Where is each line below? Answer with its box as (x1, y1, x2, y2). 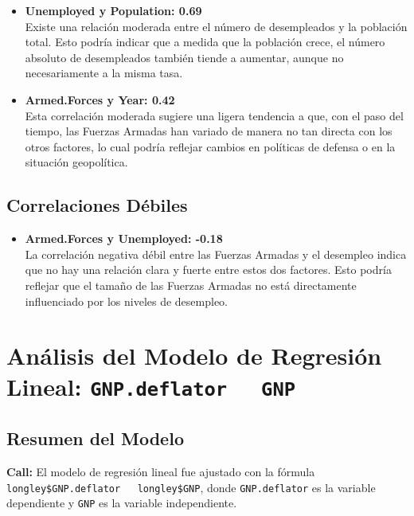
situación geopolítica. (25, 154, 128, 170)
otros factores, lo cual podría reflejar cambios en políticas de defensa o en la (25, 138, 396, 154)
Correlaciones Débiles (6, 193, 188, 217)
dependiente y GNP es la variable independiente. (6, 494, 237, 511)
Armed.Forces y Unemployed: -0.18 (25, 230, 223, 247)
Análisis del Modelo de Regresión (6, 339, 382, 372)
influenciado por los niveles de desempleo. (25, 292, 228, 309)
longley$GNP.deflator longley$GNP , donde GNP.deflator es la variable (6, 479, 376, 495)
